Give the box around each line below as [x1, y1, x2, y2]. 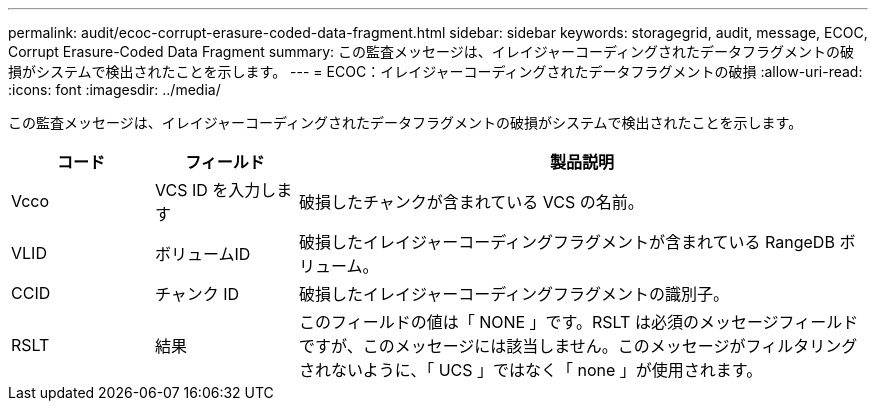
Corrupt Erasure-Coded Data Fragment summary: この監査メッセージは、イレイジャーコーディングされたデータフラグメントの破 [8, 43, 855, 60]
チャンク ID [154, 284, 240, 304]
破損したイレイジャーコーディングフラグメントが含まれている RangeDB [298, 232, 835, 252]
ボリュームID [154, 244, 251, 264]
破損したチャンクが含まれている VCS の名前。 [298, 192, 644, 212]
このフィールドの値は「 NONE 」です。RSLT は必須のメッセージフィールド [298, 312, 859, 332]
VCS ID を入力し [154, 180, 277, 200]
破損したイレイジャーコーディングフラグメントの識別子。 [298, 284, 730, 304]
